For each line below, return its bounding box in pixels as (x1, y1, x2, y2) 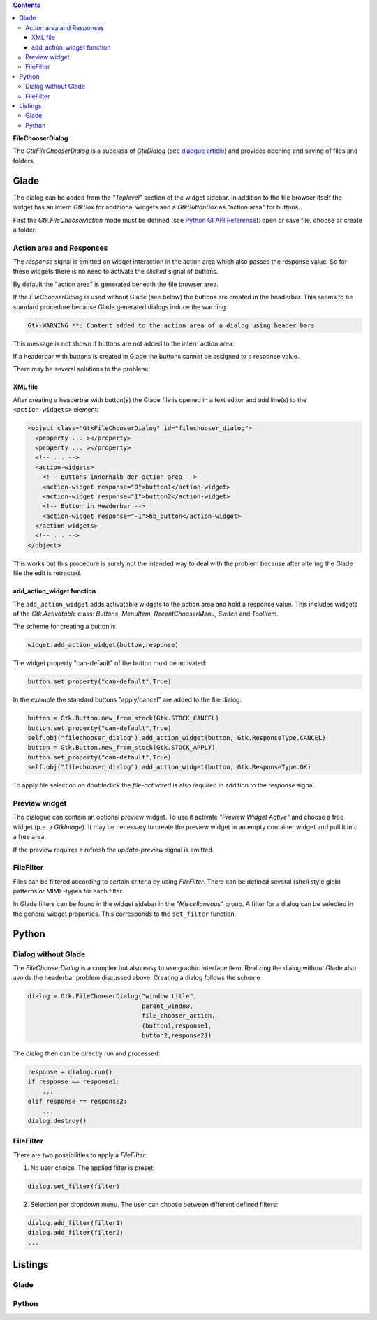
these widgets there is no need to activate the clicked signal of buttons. (13, 267, 219, 276)
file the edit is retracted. (13, 569, 82, 577)
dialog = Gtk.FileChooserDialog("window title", (27, 992, 198, 1000)
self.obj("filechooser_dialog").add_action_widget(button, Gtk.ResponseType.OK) (27, 763, 311, 771)
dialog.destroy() (27, 1117, 87, 1125)
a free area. (13, 833, 47, 841)
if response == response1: (27, 1078, 120, 1085)
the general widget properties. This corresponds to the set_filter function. (13, 910, 237, 918)
